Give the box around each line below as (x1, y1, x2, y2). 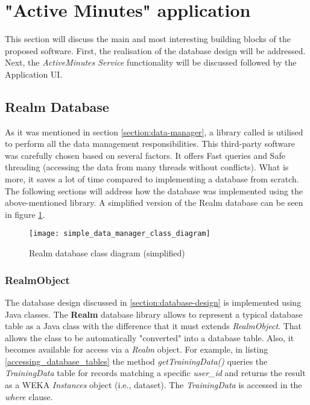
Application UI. (5, 67, 63, 80)
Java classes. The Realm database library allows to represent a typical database (5, 308, 303, 320)
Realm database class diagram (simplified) (29, 247, 185, 259)
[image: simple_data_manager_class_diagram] (29, 229, 210, 238)
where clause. (5, 390, 53, 403)
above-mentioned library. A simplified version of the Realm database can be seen (5, 196, 303, 209)
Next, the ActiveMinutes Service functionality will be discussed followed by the (5, 56, 297, 69)
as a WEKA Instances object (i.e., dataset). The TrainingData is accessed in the (5, 379, 302, 391)
